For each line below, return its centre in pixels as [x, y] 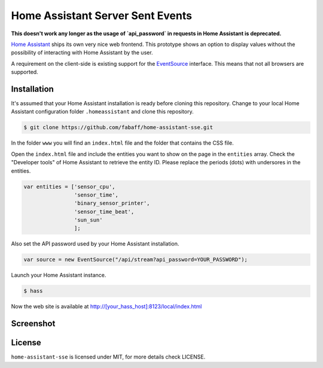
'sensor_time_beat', [104, 211]
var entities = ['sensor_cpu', [70, 186]
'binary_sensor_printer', [112, 203]
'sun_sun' [88, 220]
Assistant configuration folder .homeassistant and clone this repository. [102, 112]
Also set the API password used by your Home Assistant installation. [95, 244]
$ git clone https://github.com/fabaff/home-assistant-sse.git [118, 128]
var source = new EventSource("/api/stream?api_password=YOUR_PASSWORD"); [136, 260]
